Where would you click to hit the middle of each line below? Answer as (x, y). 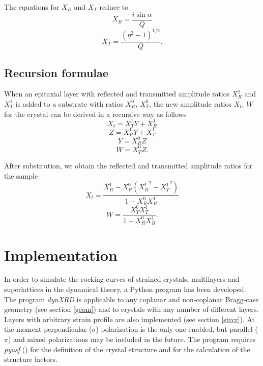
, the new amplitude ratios (190, 103)
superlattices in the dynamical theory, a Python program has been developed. (125, 289)
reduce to (114, 7)
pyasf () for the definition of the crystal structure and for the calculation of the (127, 349)
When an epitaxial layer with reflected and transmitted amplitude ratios (117, 94)
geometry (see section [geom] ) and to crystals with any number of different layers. (131, 309)
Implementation (61, 254)
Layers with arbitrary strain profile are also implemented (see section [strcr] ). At (129, 319)
